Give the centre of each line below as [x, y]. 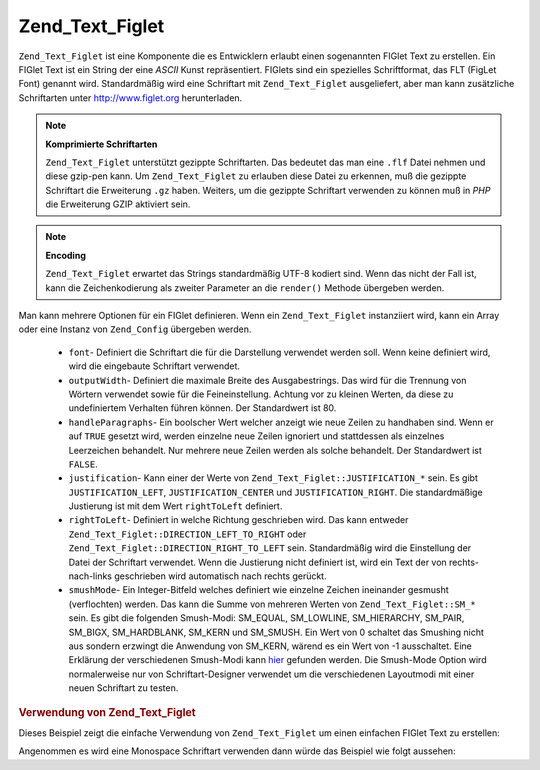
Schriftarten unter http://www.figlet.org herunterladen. [130, 97]
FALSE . [83, 464]
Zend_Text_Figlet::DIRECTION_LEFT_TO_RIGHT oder [187, 534]
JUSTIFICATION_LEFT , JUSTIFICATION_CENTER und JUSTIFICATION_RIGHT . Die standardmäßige [276, 492]
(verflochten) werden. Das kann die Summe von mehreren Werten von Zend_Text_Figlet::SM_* [272, 604]
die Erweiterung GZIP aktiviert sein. [118, 204]
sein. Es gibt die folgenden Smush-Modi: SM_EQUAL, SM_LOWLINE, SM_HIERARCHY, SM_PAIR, [266, 618]
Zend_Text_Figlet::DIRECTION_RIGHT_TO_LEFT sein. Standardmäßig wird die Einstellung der [270, 548]
